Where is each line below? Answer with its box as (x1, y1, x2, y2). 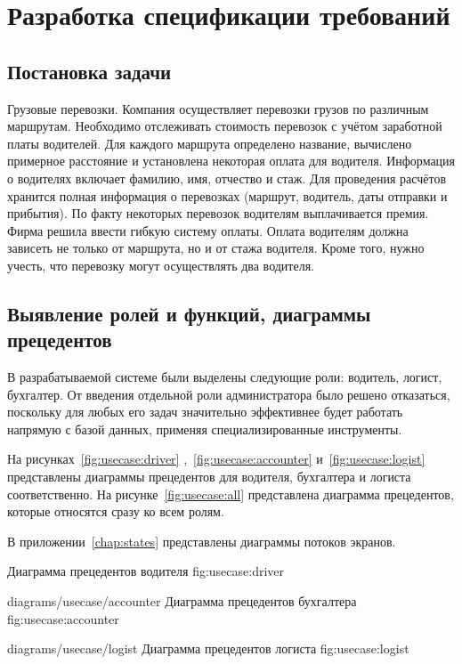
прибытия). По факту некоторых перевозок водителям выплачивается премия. (7, 204, 429, 223)
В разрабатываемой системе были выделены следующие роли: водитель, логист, (7, 368, 442, 386)
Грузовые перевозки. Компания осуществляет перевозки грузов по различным (7, 99, 429, 117)
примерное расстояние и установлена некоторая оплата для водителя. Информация (7, 151, 456, 170)
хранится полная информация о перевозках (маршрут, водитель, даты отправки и (7, 186, 448, 205)
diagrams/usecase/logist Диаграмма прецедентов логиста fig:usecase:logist (7, 639, 409, 658)
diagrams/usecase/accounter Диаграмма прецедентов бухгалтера (7, 592, 357, 611)
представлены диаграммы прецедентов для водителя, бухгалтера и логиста (7, 467, 411, 486)
